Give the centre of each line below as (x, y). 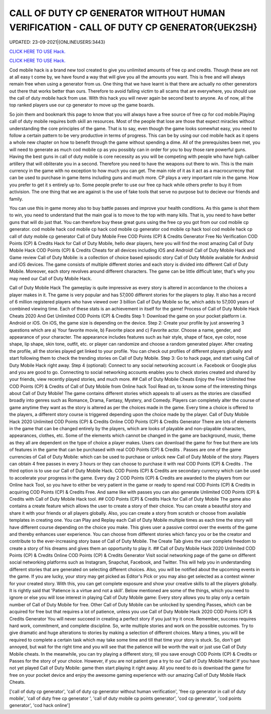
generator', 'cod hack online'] (40, 705)
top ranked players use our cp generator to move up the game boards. (82, 105)
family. (16, 199)
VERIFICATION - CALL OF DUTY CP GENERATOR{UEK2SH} (133, 27)
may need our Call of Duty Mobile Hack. (51, 278)
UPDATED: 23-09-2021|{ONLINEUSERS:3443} (57, 42)
